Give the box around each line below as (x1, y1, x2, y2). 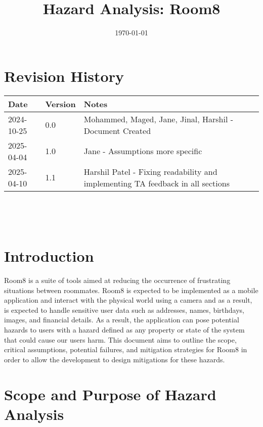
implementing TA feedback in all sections (83, 177, 230, 189)
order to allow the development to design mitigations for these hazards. (4, 354, 225, 364)
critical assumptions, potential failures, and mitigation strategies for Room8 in (4, 344, 247, 355)
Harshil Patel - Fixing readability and (83, 165, 217, 177)
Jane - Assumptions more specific (83, 145, 202, 157)
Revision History (4, 65, 124, 86)
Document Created (83, 124, 151, 136)
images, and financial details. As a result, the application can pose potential (4, 314, 239, 325)
